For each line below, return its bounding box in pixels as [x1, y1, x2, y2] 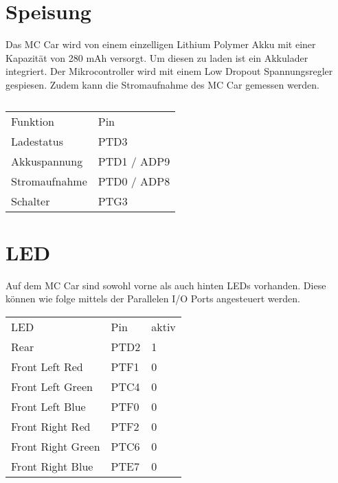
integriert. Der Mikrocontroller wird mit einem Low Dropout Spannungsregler [5, 64, 333, 78]
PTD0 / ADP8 [98, 172, 170, 189]
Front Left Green [11, 378, 93, 394]
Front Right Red [11, 418, 91, 434]
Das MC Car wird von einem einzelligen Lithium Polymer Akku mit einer [5, 37, 316, 52]
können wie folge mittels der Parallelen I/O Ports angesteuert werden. [5, 291, 300, 306]
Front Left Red [11, 358, 83, 374]
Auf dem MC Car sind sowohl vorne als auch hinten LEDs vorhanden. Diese [5, 278, 326, 292]
